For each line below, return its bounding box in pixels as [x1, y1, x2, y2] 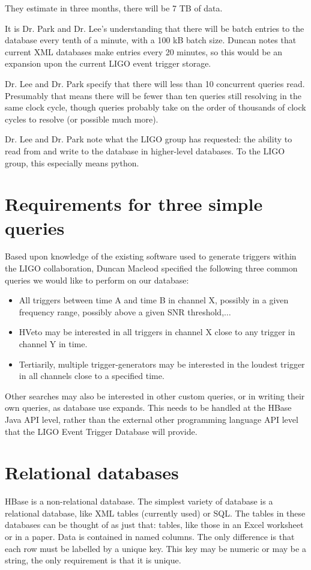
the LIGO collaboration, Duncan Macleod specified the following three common [5, 262, 298, 274]
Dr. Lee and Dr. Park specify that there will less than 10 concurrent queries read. [5, 77, 305, 89]
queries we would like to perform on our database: [5, 273, 189, 286]
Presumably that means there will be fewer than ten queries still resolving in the [5, 89, 301, 102]
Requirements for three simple [5, 192, 263, 216]
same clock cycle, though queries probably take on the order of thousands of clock [5, 101, 306, 114]
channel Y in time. [19, 338, 88, 350]
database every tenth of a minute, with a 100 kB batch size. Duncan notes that [5, 34, 297, 46]
